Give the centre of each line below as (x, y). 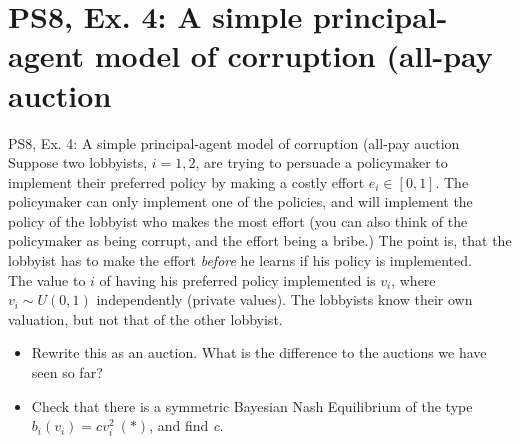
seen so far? (67, 372)
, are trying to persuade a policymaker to (321, 162)
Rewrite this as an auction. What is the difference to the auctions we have (259, 352)
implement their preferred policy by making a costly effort (186, 181)
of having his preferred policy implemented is (237, 279)
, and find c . (186, 425)
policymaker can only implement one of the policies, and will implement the (240, 201)
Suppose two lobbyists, (78, 162)
